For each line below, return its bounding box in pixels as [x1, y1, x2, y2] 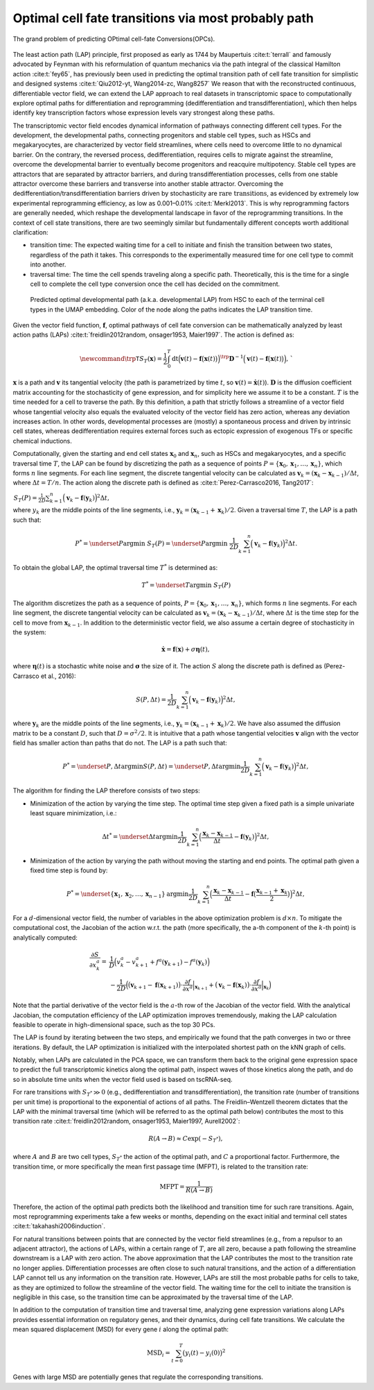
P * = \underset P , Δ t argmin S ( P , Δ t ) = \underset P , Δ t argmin [62, 761, 241, 770]
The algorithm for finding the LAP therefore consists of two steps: [12, 786, 200, 795]
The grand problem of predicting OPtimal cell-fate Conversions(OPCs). [12, 35, 215, 43]
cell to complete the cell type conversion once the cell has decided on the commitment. [30, 280, 280, 288]
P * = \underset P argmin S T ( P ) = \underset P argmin [75, 539, 228, 549]
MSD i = [146, 1349, 171, 1359]
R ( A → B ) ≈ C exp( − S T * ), [148, 1135, 223, 1144]
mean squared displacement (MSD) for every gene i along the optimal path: [12, 1325, 229, 1334]
